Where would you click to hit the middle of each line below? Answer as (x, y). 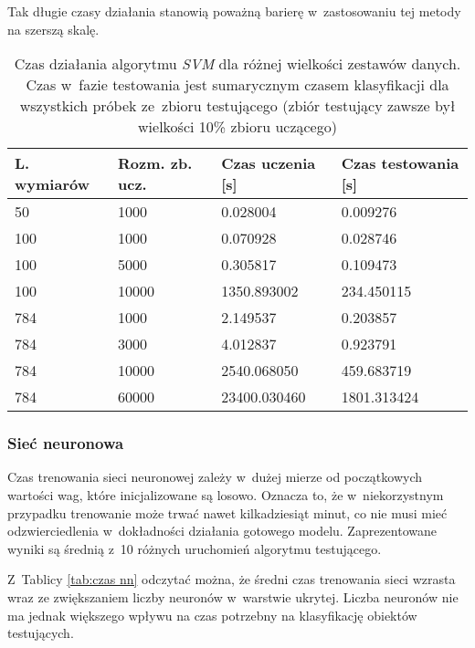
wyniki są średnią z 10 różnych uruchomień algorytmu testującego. (195, 548)
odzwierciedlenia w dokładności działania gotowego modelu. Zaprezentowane (222, 531)
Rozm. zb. (155, 163)
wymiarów (52, 184)
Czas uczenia (269, 163)
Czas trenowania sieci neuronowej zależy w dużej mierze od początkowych (215, 477)
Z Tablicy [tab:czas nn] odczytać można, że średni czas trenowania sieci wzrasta (232, 579)
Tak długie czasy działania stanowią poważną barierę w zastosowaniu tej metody (234, 11)
